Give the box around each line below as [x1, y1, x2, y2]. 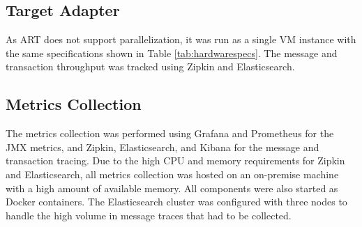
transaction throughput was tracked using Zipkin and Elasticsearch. [6, 59, 295, 74]
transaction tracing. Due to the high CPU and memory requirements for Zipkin [6, 153, 345, 168]
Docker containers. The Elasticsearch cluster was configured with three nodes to [6, 194, 347, 209]
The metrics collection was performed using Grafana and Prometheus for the [6, 126, 334, 141]
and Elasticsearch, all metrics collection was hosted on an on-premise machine [6, 166, 339, 181]
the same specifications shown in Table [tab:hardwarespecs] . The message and [6, 45, 338, 60]
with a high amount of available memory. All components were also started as [6, 180, 338, 195]
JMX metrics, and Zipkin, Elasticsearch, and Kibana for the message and [6, 139, 319, 154]
